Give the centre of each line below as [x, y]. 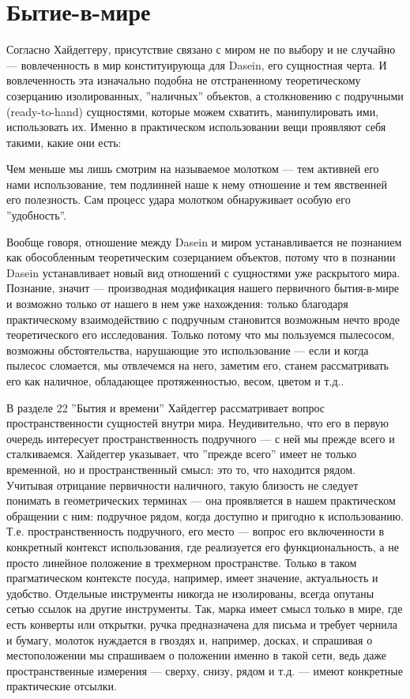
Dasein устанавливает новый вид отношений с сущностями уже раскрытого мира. [203, 272]
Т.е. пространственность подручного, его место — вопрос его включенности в [196, 531]
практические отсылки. [62, 686]
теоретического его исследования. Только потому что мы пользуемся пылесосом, [201, 334]
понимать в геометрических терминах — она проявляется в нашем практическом [201, 500]
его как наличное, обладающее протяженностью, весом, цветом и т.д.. [175, 381]
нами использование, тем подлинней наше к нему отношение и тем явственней [197, 184]
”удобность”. [37, 215]
